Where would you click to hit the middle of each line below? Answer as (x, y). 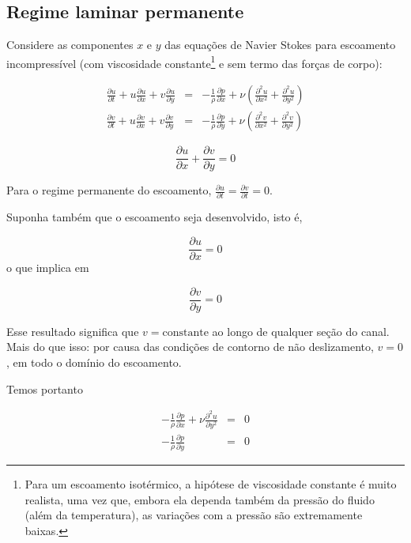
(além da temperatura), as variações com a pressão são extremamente (194, 515)
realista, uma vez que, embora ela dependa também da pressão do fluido (200, 499)
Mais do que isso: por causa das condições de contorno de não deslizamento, (190, 347)
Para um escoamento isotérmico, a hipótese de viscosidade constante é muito (211, 484)
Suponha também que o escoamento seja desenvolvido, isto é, (155, 217)
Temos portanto (45, 388)
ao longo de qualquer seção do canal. (301, 331)
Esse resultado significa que (73, 331)
